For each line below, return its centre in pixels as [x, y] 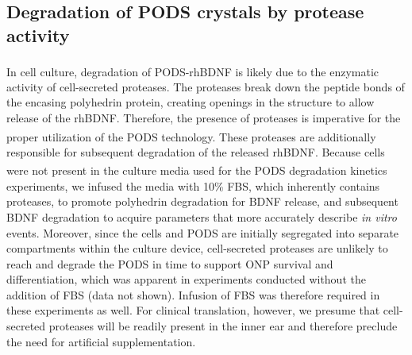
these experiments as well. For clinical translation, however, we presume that [193, 310]
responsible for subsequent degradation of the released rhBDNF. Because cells [196, 151]
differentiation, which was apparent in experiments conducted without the [186, 279]
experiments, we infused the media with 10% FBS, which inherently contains [193, 185]
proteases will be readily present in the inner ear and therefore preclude [223, 326]
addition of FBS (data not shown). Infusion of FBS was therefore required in [193, 294]
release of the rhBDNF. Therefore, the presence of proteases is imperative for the [204, 118]
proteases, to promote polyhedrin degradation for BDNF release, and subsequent [202, 201]
